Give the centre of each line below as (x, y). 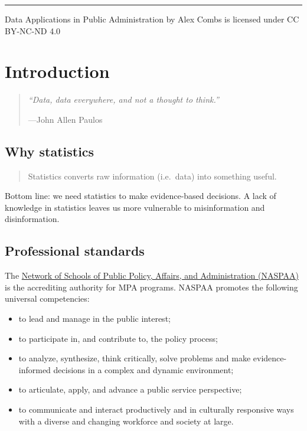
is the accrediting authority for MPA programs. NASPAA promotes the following (151, 287)
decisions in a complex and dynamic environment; (143, 369)
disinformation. (32, 219)
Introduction (57, 71)
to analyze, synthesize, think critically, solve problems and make (135, 358)
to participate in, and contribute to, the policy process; (118, 338)
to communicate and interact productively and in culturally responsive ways (156, 409)
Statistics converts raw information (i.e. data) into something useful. (152, 176)
